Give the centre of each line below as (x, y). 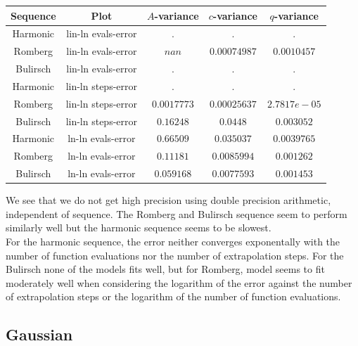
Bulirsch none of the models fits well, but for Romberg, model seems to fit (165, 269)
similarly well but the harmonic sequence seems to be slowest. (139, 228)
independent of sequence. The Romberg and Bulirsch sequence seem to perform (177, 213)
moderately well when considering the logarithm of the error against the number (179, 282)
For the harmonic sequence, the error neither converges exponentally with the (173, 241)
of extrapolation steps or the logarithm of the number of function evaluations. (173, 296)
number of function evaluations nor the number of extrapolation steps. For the (175, 255)
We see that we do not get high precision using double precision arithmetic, (168, 200)
